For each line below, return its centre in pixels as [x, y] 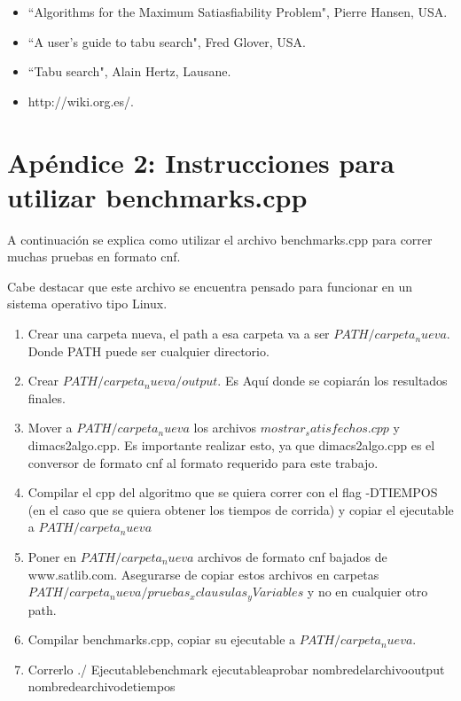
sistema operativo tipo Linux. [87, 304]
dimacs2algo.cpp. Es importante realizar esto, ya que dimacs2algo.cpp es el [231, 445]
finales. [47, 397]
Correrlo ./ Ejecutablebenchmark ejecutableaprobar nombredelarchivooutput [236, 669]
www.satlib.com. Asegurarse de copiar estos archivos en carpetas [203, 574]
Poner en [52, 557]
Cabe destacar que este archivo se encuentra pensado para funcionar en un [210, 286]
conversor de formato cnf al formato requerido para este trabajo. [203, 462]
